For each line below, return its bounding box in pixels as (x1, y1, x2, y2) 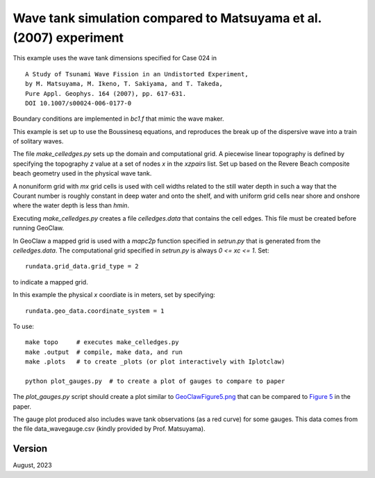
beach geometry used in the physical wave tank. (12, 169, 152, 178)
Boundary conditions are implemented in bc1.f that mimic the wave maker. (12, 114, 224, 123)
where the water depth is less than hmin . (12, 201, 130, 210)
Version (12, 443, 48, 454)
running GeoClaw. (12, 224, 65, 232)
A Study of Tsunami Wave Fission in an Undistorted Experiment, (25, 70, 249, 78)
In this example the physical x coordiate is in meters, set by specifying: (12, 291, 215, 299)
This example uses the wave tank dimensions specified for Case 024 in (12, 54, 217, 62)
